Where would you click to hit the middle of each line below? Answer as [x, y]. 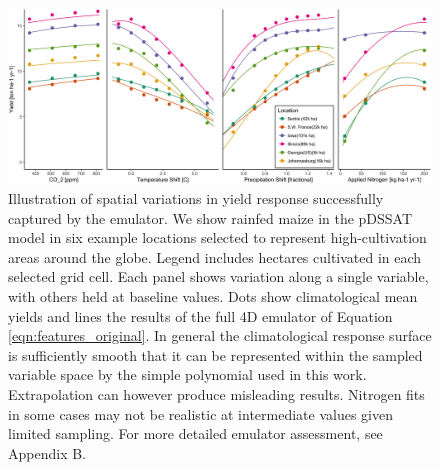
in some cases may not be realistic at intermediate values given [200, 413]
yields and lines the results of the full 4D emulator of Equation [200, 315]
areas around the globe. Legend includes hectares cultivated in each [215, 256]
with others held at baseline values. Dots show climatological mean [213, 295]
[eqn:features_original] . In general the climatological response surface [220, 335]
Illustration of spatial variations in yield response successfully [196, 197]
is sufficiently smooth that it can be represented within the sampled [215, 354]
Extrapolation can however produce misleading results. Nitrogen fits [216, 393]
